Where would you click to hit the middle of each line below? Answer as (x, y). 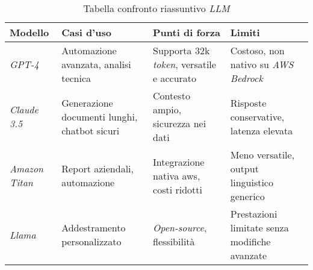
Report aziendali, (98, 168)
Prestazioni (254, 214)
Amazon (27, 168)
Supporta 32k (181, 50)
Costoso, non (257, 50)
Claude (24, 109)
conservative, (257, 116)
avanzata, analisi (96, 64)
